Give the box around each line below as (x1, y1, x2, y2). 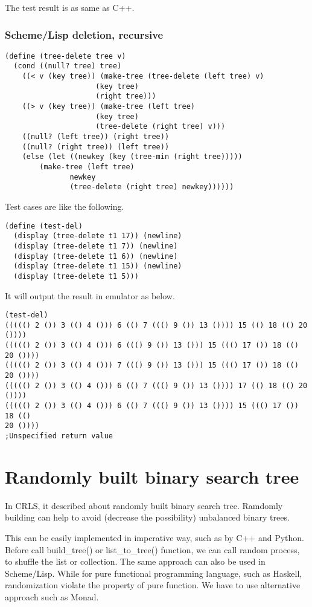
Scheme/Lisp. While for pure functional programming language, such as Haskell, (5, 566, 302, 579)
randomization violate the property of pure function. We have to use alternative (5, 579, 301, 591)
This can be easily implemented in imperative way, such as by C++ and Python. (5, 531, 304, 544)
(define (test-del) (5, 221, 83, 230)
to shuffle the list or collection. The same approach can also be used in (5, 555, 266, 568)
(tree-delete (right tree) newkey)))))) (69, 183, 234, 192)
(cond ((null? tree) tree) (13, 62, 122, 71)
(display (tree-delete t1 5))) (13, 271, 139, 281)
